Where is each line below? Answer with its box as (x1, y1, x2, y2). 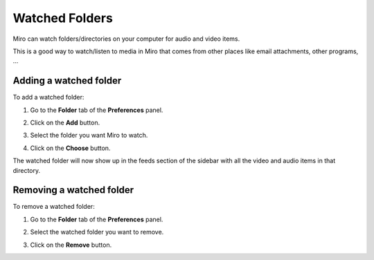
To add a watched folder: (12, 93, 84, 102)
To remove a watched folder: (12, 203, 95, 211)
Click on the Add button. (30, 118, 100, 127)
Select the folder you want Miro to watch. (30, 131, 148, 140)
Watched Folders (12, 10, 114, 26)
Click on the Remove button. (30, 241, 112, 249)
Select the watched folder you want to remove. (30, 228, 164, 236)
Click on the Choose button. (30, 144, 111, 152)
